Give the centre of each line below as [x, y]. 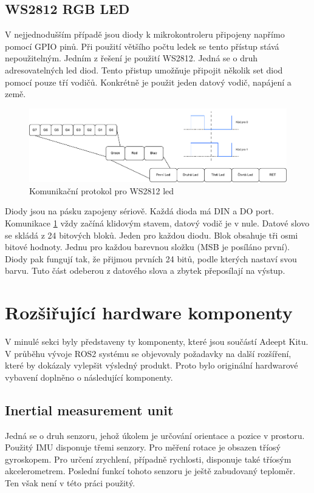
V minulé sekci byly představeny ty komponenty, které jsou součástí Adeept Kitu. [157, 342]
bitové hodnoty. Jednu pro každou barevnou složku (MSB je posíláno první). [147, 247]
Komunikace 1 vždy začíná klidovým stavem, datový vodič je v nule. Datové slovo [157, 223]
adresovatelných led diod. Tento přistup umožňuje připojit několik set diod [144, 70]
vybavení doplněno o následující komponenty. [89, 377]
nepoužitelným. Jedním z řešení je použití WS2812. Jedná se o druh [131, 58]
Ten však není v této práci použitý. [70, 483]
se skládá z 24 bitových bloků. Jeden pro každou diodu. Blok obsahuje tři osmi [152, 235]
